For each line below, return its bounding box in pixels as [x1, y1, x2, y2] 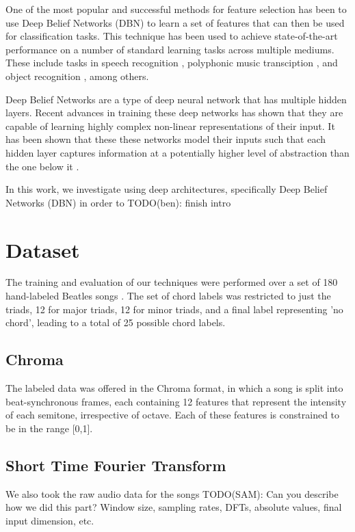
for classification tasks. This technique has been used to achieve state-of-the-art [5, 29, 338, 43]
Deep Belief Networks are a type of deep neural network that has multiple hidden [5, 92, 347, 106]
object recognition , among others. [5, 68, 149, 83]
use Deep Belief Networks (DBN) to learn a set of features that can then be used [5, 15, 345, 29]
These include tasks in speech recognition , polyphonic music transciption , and [5, 55, 338, 70]
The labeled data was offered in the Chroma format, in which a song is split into [5, 381, 343, 395]
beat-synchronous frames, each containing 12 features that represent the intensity [5, 394, 347, 408]
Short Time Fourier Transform [5, 454, 226, 475]
